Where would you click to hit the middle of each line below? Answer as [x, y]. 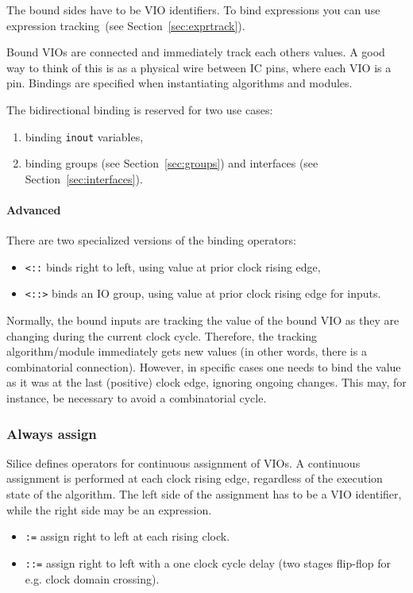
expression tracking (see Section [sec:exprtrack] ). [126, 25]
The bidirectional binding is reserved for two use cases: [140, 109]
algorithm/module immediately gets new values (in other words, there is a [187, 351]
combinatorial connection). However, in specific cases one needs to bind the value [204, 366]
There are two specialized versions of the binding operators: [151, 240]
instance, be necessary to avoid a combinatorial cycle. [137, 398]
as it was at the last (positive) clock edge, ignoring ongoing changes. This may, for [206, 382]
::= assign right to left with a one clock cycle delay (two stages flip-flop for [208, 562]
